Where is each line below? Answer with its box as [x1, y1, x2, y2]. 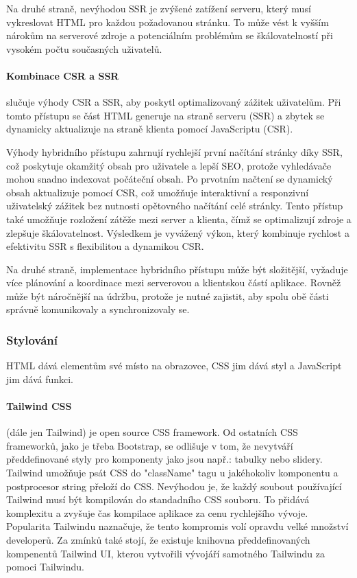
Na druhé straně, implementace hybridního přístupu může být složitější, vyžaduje [6, 262, 348, 276]
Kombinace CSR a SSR [6, 68, 119, 82]
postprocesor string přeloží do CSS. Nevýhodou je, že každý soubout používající [6, 478, 342, 493]
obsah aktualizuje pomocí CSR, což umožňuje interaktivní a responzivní [6, 185, 309, 199]
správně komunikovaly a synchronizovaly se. [6, 302, 190, 316]
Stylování [6, 332, 58, 348]
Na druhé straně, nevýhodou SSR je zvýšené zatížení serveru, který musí [6, 1, 311, 15]
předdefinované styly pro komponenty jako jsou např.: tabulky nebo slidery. [6, 452, 323, 466]
